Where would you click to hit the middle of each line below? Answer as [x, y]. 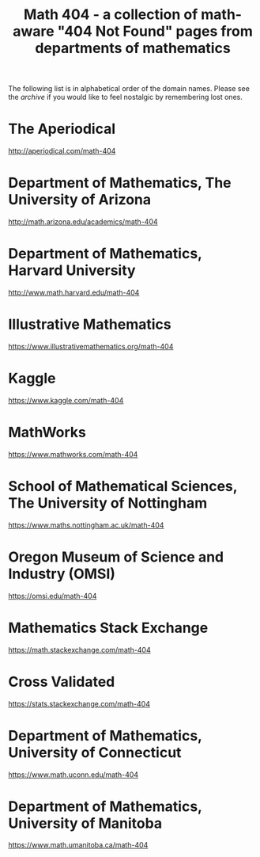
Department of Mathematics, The [120, 183]
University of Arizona [80, 200]
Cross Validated [62, 682]
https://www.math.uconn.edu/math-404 [73, 775]
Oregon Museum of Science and [116, 557]
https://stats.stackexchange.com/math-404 [79, 703]
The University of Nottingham [108, 503]
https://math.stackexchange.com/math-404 [80, 649]
